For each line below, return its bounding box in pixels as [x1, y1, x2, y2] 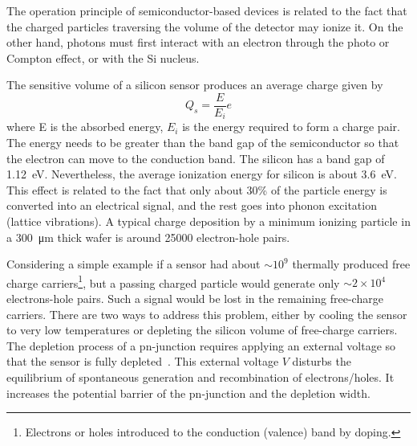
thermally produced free [292, 256, 411, 272]
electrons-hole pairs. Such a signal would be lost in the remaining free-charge [6, 290, 383, 307]
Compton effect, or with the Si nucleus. [6, 49, 200, 66]
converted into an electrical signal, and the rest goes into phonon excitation [6, 197, 377, 214]
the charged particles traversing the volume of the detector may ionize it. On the [6, 18, 403, 35]
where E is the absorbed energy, [6, 118, 164, 135]
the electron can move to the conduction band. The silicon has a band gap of [6, 149, 385, 166]
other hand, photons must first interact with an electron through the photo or [6, 34, 390, 51]
